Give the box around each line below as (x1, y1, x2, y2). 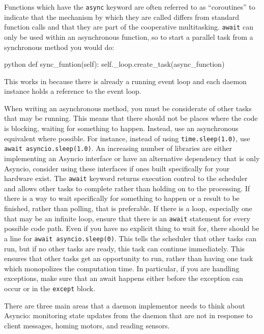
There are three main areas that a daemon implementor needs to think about (4, 300, 245, 311)
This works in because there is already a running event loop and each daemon (4, 75, 247, 86)
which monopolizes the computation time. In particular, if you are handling (4, 263, 240, 273)
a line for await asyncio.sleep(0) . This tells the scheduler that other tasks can (4, 233, 256, 243)
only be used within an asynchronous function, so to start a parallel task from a (4, 31, 253, 42)
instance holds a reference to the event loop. (4, 86, 141, 96)
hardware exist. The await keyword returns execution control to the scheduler (4, 173, 248, 184)
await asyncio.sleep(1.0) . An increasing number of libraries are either (4, 143, 232, 153)
